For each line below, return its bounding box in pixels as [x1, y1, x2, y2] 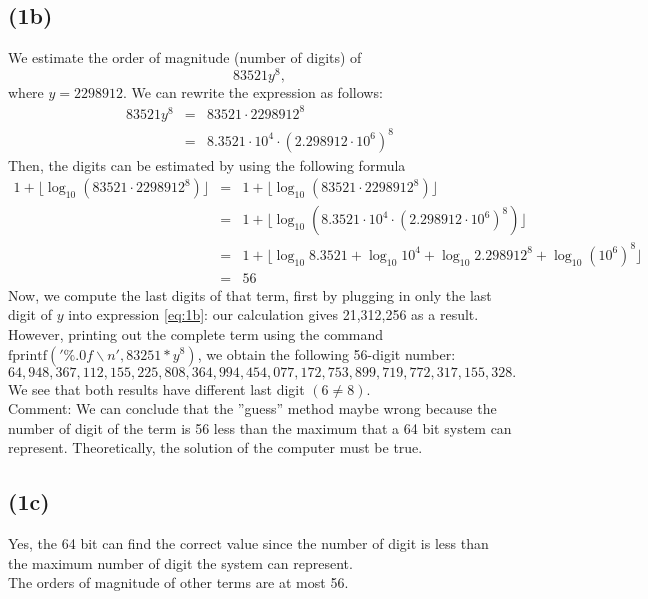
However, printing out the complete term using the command [8, 323, 384, 344]
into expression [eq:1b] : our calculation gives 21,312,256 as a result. [68, 304, 479, 325]
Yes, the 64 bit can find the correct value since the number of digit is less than [8, 533, 489, 554]
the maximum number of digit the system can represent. [8, 552, 353, 573]
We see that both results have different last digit [8, 378, 305, 399]
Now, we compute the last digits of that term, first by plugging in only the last [8, 284, 492, 305]
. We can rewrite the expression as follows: [123, 81, 383, 102]
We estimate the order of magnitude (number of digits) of [8, 47, 362, 68]
